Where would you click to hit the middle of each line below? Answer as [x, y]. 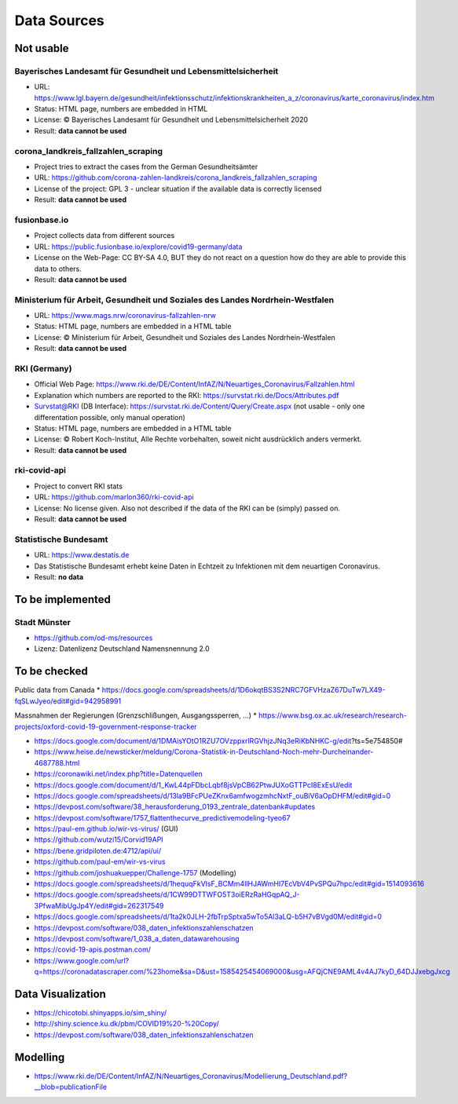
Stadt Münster [42, 622]
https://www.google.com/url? [82, 960]
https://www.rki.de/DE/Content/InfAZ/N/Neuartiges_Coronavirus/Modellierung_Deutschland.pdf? [191, 1076]
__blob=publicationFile [71, 1087]
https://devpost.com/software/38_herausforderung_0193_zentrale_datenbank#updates [175, 807]
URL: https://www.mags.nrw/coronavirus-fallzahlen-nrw [125, 316]
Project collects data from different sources [104, 236]
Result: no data [59, 576]
